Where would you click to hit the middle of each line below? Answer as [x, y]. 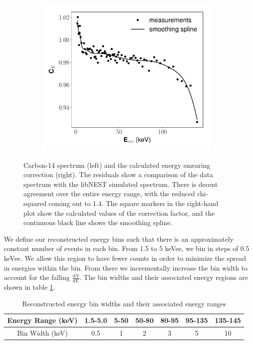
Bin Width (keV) [42, 333]
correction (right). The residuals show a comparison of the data [118, 174]
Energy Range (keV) [42, 320]
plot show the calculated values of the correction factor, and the [119, 213]
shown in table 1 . [30, 287]
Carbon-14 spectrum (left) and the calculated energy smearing [117, 165]
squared [35, 203]
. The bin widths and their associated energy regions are [164, 277]
